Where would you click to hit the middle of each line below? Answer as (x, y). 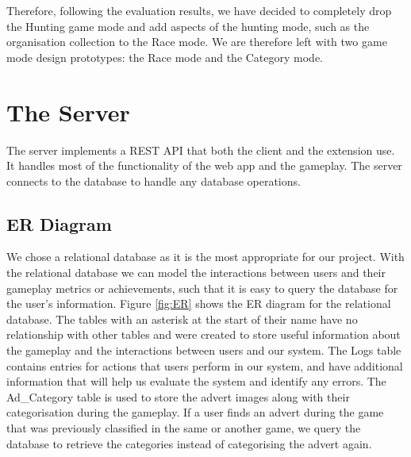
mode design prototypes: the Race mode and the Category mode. (165, 57)
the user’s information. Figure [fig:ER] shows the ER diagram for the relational (199, 303)
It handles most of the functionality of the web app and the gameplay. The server (204, 165)
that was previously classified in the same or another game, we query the (184, 428)
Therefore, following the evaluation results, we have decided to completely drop (199, 10)
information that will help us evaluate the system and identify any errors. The (196, 381)
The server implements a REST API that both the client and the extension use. (201, 150)
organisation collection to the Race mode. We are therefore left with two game (197, 42)
